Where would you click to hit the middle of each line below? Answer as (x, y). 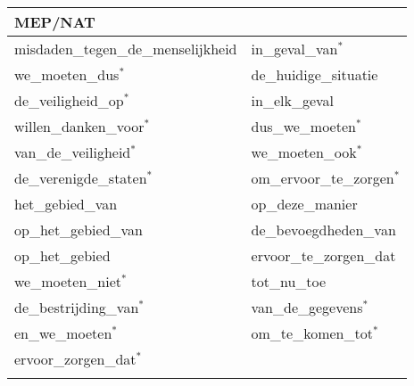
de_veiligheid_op (69, 100)
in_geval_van (294, 49)
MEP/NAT (55, 22)
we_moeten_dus (67, 74)
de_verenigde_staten (81, 178)
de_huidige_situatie (315, 74)
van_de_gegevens (307, 307)
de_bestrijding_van (77, 307)
